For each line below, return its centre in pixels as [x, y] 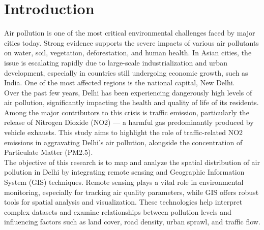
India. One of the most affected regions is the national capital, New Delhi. [120, 83]
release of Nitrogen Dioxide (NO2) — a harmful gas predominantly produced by [129, 122]
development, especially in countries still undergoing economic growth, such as [126, 72]
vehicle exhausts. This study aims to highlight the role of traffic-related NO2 [124, 132]
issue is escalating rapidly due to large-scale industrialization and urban [116, 62]
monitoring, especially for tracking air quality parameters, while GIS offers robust [131, 192]
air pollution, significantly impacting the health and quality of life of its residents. [131, 102]
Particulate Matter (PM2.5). [49, 152]
